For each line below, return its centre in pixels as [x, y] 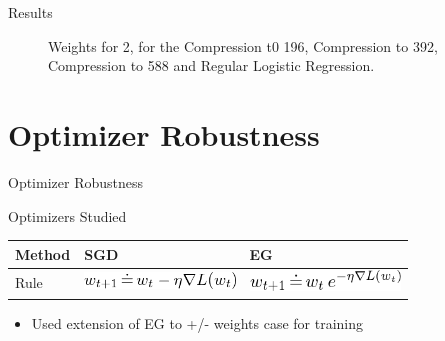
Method [43, 253]
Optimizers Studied [67, 215]
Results [30, 12]
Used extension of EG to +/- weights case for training [197, 322]
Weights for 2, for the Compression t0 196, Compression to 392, [243, 45]
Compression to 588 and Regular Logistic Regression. [211, 65]
